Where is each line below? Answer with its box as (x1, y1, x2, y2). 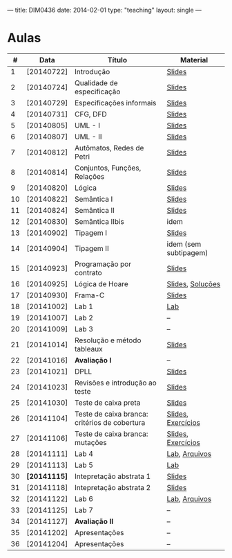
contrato (75, 268, 102, 277)
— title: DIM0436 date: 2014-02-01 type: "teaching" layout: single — (7, 6, 202, 14)
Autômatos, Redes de (75, 143, 144, 152)
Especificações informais (75, 98, 157, 107)
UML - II (75, 132, 102, 141)
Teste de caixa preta (75, 398, 141, 408)
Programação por (75, 259, 132, 269)
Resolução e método (75, 335, 142, 345)
